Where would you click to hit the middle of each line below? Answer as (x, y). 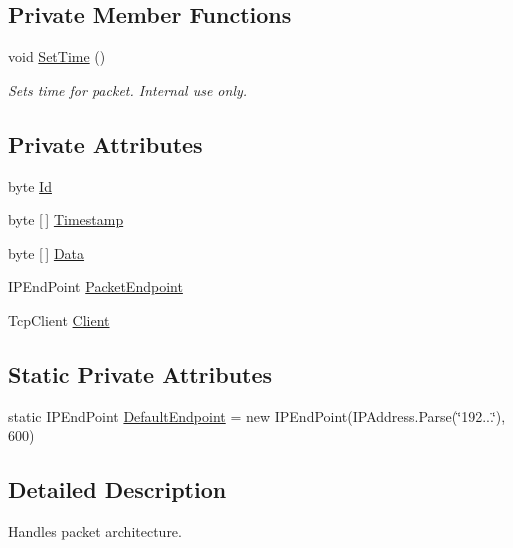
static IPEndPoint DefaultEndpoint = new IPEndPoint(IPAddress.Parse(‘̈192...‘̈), (257, 415)
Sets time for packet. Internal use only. (128, 89)
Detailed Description (117, 489)
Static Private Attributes (140, 373)
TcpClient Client (59, 319)
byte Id (30, 185)
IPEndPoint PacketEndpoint (95, 286)
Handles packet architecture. (95, 531)
